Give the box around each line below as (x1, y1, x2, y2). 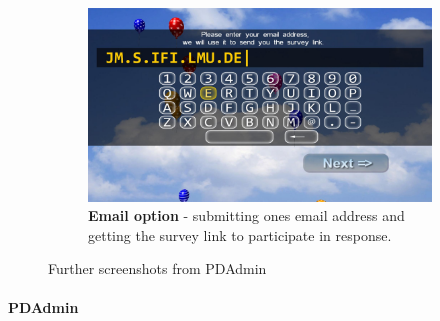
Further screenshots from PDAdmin (48, 258, 267, 279)
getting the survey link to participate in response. (88, 224, 392, 245)
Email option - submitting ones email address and (88, 205, 405, 226)
